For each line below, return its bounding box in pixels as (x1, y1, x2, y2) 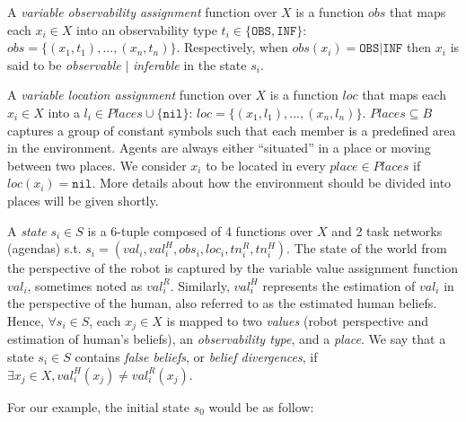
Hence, (7, 311, 44, 330)
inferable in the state (133, 55, 247, 74)
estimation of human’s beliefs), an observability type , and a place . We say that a (7, 330, 446, 348)
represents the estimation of (262, 276, 416, 295)
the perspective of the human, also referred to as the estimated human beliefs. (7, 294, 437, 312)
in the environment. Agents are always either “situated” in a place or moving (7, 138, 431, 157)
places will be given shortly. (7, 190, 159, 209)
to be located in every (206, 155, 326, 174)
